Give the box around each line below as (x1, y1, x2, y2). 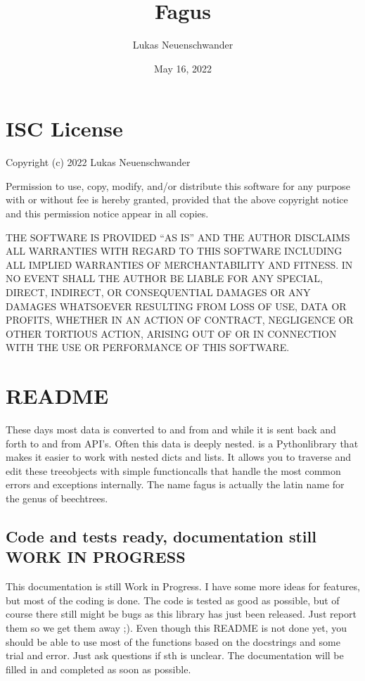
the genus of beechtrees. (6, 491, 108, 506)
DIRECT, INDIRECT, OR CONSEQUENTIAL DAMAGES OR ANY (6, 285, 311, 299)
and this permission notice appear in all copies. (6, 206, 209, 221)
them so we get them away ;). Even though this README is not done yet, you (6, 620, 347, 635)
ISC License (6, 114, 123, 143)
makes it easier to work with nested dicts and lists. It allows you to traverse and (6, 450, 352, 464)
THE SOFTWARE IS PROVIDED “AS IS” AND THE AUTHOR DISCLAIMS (6, 229, 350, 244)
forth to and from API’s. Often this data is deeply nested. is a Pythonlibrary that (6, 435, 359, 450)
